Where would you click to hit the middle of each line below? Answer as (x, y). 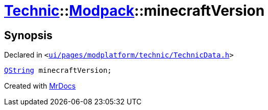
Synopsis (28, 35)
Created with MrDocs (40, 86)
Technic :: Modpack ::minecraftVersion (135, 11)
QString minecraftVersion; (58, 71)
